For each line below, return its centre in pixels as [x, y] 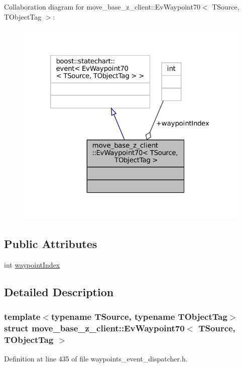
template [22, 317]
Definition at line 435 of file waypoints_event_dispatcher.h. [96, 358]
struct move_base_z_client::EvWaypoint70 [94, 328]
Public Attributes [51, 244]
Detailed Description [59, 292]
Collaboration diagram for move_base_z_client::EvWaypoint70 [102, 7]
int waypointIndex [32, 265]
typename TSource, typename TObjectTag [139, 317]
